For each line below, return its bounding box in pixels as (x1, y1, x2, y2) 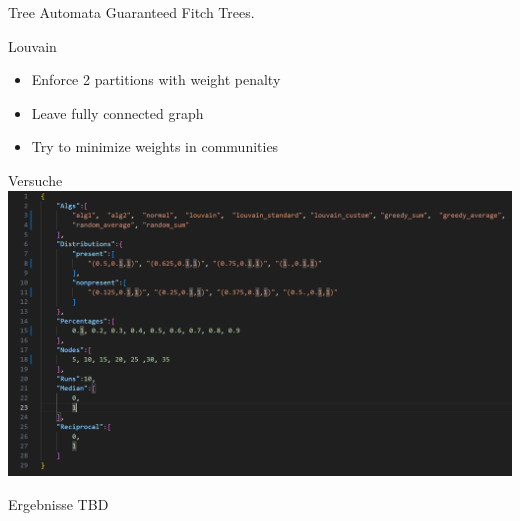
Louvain (8, 35, 57, 56)
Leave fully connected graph (31, 102, 204, 123)
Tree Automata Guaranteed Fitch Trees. (8, 2, 255, 22)
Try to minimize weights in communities (31, 136, 279, 157)
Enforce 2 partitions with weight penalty (31, 69, 281, 90)
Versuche (8, 169, 63, 190)
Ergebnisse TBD (8, 493, 109, 514)
